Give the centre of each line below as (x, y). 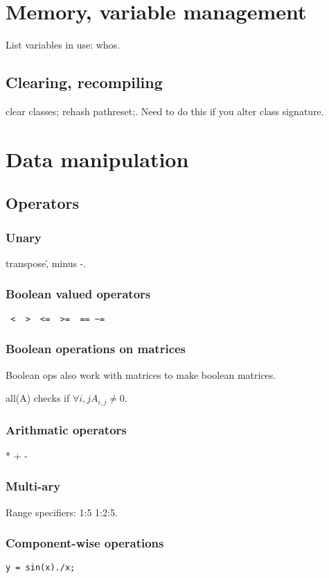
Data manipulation (97, 159)
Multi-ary (33, 486)
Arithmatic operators (66, 429)
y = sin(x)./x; (41, 568)
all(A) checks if (38, 398)
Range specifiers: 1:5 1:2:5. (62, 512)
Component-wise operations (85, 543)
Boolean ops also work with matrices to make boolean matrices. (141, 374)
